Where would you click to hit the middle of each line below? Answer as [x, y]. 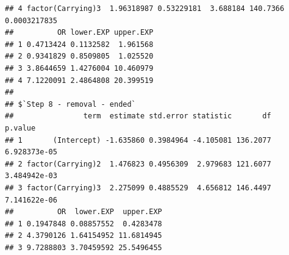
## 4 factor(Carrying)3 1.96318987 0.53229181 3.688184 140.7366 [145, 9]
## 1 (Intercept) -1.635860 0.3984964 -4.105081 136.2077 [138, 140]
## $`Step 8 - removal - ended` [70, 104]
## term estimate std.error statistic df [138, 116]
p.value [20, 128]
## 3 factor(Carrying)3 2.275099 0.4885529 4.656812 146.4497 [138, 188]
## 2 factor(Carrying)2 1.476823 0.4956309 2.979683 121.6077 [138, 164]
